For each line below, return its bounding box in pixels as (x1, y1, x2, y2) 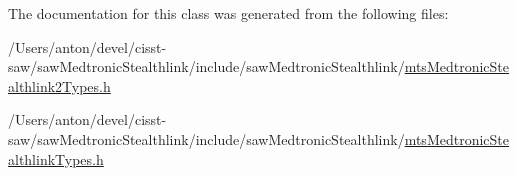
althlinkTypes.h (8, 148, 104, 169)
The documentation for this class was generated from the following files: (8, 3, 449, 23)
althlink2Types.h (8, 75, 111, 96)
